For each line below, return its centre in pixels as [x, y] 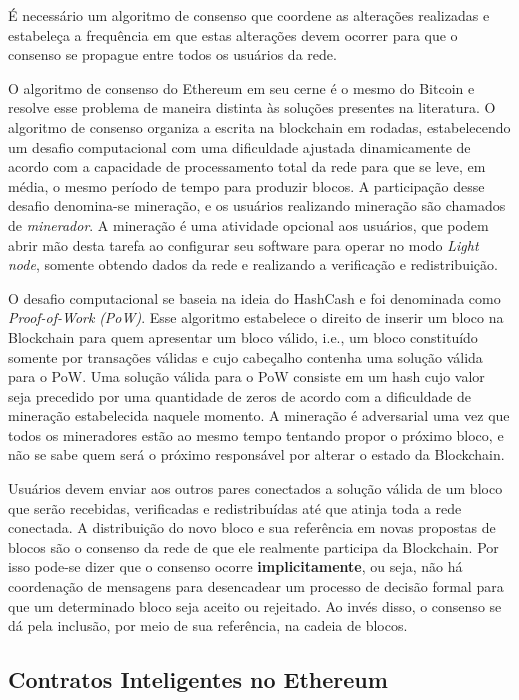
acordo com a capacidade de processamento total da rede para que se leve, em [247, 166]
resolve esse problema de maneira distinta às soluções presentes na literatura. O [252, 107]
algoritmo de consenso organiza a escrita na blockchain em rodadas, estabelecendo [259, 126]
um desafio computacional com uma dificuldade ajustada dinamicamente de [239, 146]
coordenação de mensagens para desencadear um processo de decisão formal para [256, 586]
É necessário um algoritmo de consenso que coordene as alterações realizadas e [249, 15]
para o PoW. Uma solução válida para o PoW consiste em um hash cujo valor [246, 376]
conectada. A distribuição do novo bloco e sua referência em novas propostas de [252, 527]
